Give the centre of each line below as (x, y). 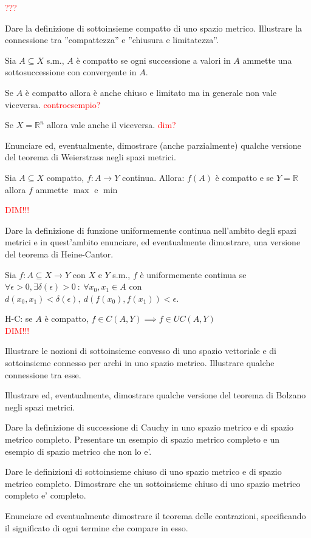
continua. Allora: (153, 177)
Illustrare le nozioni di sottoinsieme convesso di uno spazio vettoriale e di (141, 351)
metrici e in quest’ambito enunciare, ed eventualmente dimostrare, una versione (153, 242)
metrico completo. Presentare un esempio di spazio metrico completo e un (142, 439)
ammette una (267, 60)
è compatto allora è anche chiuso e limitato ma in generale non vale (151, 92)
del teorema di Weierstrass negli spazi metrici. (91, 157)
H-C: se (19, 318)
